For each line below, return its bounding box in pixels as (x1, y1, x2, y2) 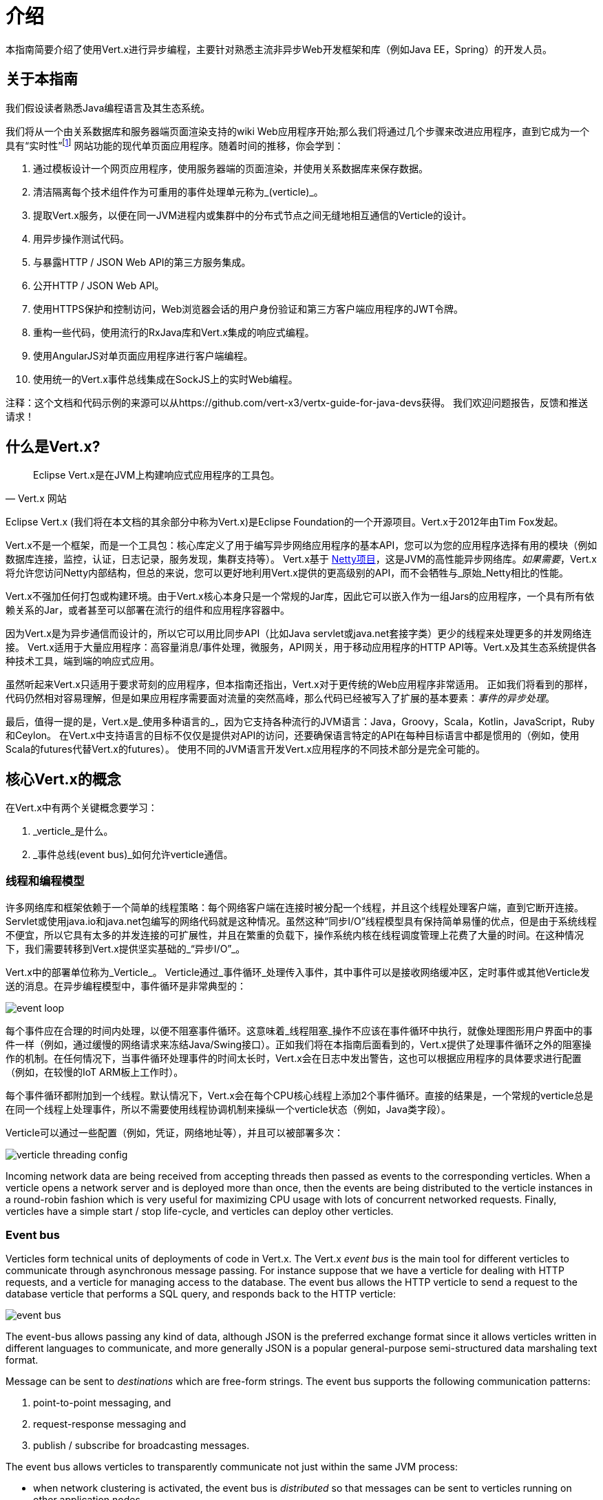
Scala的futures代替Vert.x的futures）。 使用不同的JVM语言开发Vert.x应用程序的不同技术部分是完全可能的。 (6, 743, 485, 756)
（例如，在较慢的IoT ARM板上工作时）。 (6, 1065, 184, 1078)
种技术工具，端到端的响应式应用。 (6, 655, 160, 667)
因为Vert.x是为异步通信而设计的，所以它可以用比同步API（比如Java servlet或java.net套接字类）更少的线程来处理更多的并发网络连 (6, 627, 592, 640)
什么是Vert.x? (6, 437, 100, 455)
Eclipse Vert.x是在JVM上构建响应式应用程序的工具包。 (33, 469, 280, 481)
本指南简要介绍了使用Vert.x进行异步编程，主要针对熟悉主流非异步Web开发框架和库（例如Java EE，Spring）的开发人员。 (6, 43, 552, 55)
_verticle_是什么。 (33, 824, 114, 837)
